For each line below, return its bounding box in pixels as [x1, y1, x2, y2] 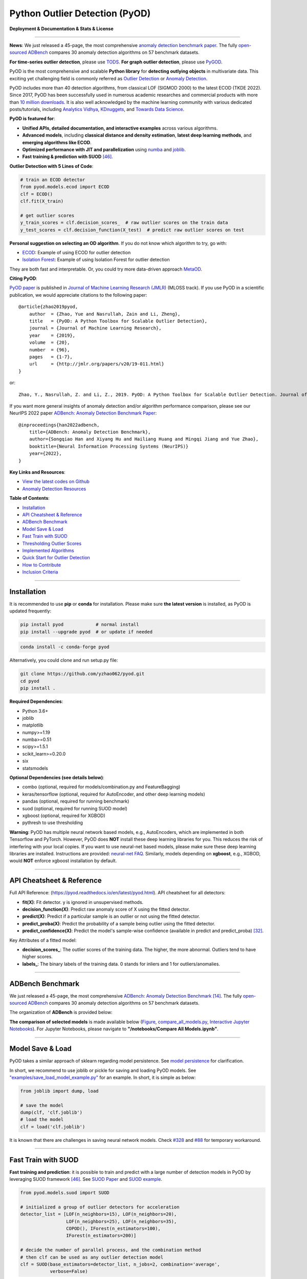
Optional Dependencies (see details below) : [9, 775, 104, 781]
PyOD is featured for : [9, 116, 55, 122]
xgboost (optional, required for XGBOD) [22, 812, 106, 819]
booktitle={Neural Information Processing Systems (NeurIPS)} [29, 443, 189, 449]
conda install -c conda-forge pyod [20, 644, 109, 650]
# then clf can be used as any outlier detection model [20, 1254, 164, 1260]
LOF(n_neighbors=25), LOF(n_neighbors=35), [65, 1218, 177, 1224]
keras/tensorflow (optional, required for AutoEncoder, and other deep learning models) [22, 791, 206, 797]
